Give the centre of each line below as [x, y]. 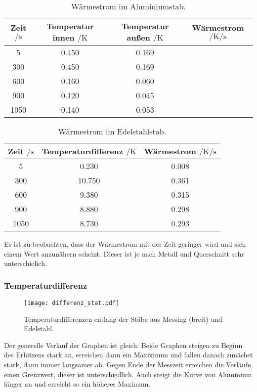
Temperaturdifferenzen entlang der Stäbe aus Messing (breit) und [123, 319]
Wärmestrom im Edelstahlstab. [112, 131]
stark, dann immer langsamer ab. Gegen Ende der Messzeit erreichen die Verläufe [128, 365]
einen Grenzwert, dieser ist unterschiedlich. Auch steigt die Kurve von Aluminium [128, 374]
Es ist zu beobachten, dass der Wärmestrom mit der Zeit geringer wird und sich [125, 244]
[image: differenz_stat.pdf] [72, 303]
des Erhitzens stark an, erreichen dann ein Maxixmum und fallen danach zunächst [128, 355]
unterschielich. [25, 263]
